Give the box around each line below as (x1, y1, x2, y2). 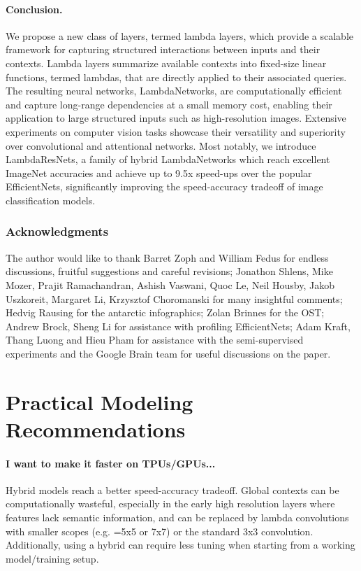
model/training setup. (6, 551, 99, 565)
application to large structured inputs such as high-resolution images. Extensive (6, 111, 346, 125)
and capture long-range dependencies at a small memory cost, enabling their (6, 97, 332, 111)
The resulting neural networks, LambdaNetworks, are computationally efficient (6, 83, 342, 98)
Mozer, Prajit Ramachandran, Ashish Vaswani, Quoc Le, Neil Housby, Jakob (6, 277, 335, 292)
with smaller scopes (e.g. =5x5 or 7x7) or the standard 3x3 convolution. (6, 523, 314, 538)
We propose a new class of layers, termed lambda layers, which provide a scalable (6, 28, 353, 43)
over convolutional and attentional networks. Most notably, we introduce (6, 138, 316, 153)
